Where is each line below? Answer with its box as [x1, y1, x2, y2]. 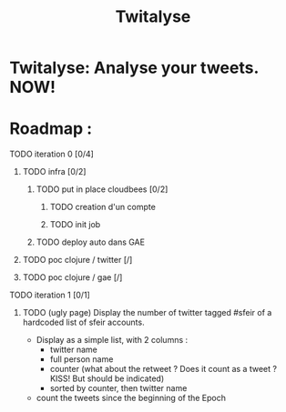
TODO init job [49, 219, 101, 230]
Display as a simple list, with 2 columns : [36, 335, 189, 346]
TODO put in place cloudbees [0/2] [36, 184, 169, 195]
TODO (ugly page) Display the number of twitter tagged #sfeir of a [22, 307, 272, 318]
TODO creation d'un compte [49, 202, 157, 213]
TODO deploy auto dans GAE [36, 236, 146, 247]
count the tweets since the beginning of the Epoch [36, 393, 226, 404]
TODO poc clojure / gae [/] [22, 272, 123, 283]
